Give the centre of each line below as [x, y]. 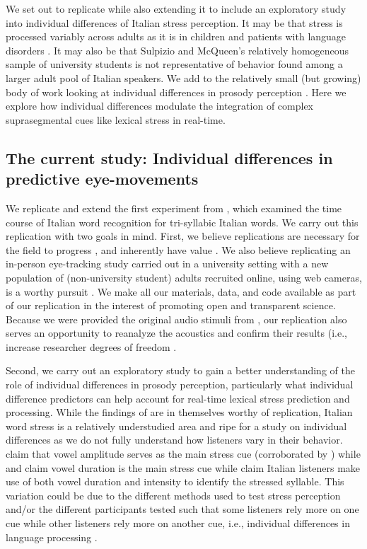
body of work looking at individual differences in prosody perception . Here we [176, 92]
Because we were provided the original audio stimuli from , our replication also [176, 319]
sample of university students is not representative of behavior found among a [174, 64]
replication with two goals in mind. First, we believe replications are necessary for [183, 236]
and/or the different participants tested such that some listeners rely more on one [182, 509]
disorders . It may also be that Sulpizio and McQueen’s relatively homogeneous [177, 50]
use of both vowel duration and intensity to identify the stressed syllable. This [175, 481]
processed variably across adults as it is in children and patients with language [176, 36]
